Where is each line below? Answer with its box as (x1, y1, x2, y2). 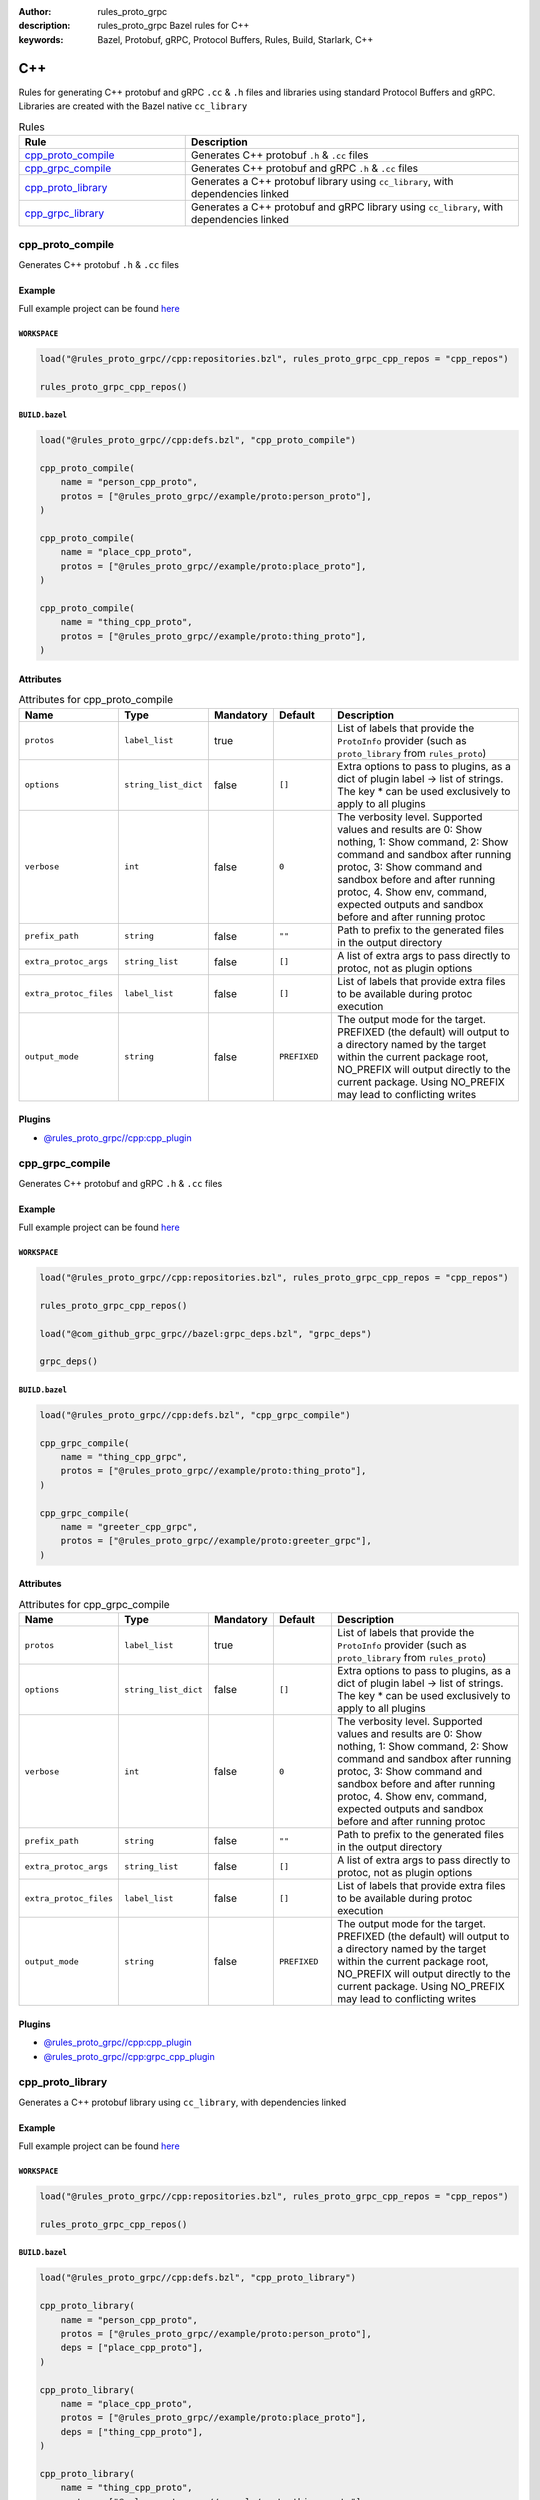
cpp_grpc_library (24, 206, 105, 220)
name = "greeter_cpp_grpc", (60, 1521, 199, 1533)
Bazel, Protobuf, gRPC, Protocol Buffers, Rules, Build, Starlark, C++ (97, 33, 374, 45)
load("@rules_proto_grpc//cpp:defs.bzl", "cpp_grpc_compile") (39, 1409, 351, 1420)
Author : (18, 6, 52, 17)
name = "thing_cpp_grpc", (60, 1451, 188, 1463)
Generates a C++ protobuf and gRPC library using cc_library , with (190, 200, 504, 214)
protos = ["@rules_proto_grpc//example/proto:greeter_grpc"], (60, 1535, 372, 1547)
